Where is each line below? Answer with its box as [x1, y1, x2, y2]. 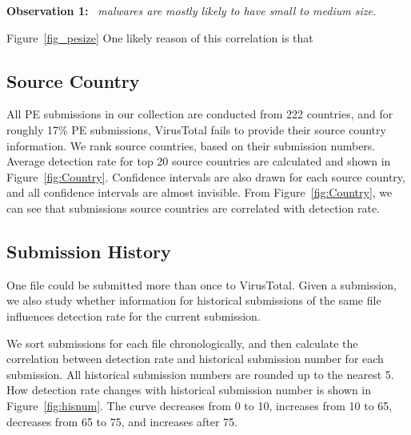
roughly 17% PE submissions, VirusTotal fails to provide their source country [6, 121, 386, 138]
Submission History [6, 238, 171, 263]
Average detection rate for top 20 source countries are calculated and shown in [6, 153, 391, 170]
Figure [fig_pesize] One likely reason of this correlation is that [6, 29, 313, 46]
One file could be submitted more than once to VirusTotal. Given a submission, [6, 276, 397, 293]
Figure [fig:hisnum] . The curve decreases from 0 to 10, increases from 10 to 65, [6, 397, 393, 413]
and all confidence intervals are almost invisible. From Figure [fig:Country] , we [6, 184, 393, 201]
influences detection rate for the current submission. [6, 307, 261, 324]
